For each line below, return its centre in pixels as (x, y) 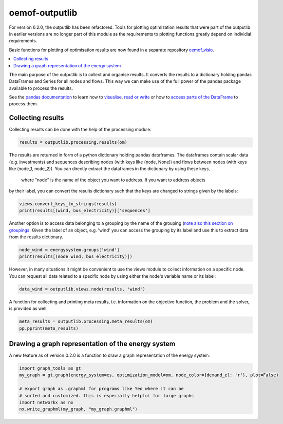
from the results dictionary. (36, 237)
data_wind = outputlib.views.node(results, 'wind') (82, 289)
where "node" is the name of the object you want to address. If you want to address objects (113, 180)
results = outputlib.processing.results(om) (73, 142)
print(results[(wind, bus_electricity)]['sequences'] (85, 211)
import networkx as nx (46, 402)
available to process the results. (41, 88)
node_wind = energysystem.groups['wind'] (69, 250)
